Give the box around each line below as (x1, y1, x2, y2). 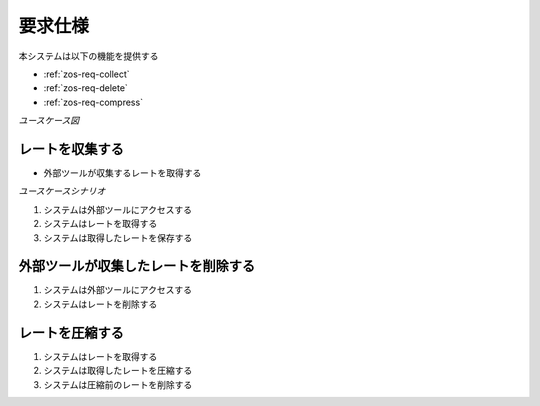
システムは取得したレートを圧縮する (43, 365, 193, 377)
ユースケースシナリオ (18, 185, 106, 197)
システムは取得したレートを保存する (43, 231, 193, 244)
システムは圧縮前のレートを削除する (43, 378, 193, 390)
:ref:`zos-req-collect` (43, 68, 130, 80)
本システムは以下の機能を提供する (18, 50, 159, 62)
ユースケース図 (18, 115, 80, 127)
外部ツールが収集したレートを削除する (18, 258, 255, 275)
